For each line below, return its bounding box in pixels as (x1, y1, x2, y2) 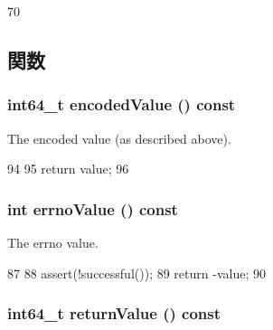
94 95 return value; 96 (7, 159, 129, 178)
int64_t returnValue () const (7, 302, 221, 325)
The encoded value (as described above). (7, 128, 231, 147)
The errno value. (7, 233, 99, 251)
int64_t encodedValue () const (7, 93, 236, 116)
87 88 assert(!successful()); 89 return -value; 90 (7, 263, 266, 282)
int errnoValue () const (7, 197, 178, 220)
